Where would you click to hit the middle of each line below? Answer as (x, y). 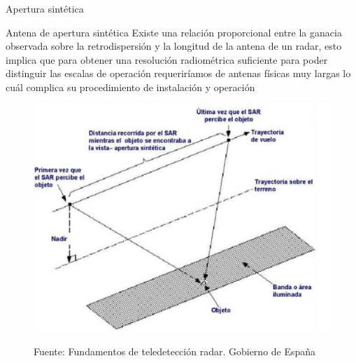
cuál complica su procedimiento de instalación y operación (130, 87)
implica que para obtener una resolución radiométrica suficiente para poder (167, 59)
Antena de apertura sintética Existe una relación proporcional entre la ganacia (174, 32)
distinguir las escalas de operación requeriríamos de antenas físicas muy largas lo (178, 73)
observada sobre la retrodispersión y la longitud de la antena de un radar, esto (174, 46)
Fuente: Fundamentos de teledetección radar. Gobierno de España (175, 351)
